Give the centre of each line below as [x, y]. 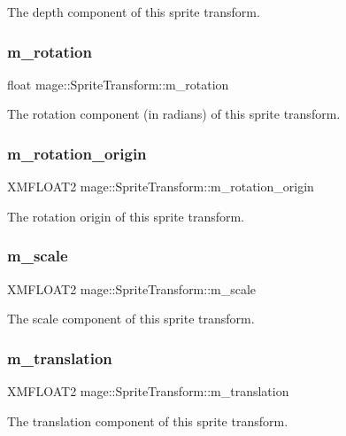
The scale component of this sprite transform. [131, 319]
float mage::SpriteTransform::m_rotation [118, 84]
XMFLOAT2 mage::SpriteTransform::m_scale [132, 288]
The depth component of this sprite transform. [134, 12]
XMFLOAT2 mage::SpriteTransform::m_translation [148, 391]
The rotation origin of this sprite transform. [126, 216]
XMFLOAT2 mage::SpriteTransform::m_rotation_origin [161, 187]
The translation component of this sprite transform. [148, 420]
